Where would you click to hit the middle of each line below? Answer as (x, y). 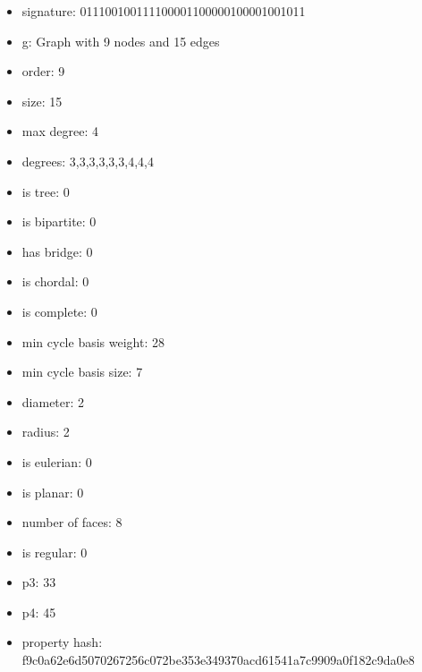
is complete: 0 (59, 311)
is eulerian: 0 (57, 461)
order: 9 (43, 71)
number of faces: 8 (72, 522)
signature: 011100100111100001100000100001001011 (164, 11)
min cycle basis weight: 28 (93, 341)
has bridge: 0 (57, 251)
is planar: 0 (53, 492)
